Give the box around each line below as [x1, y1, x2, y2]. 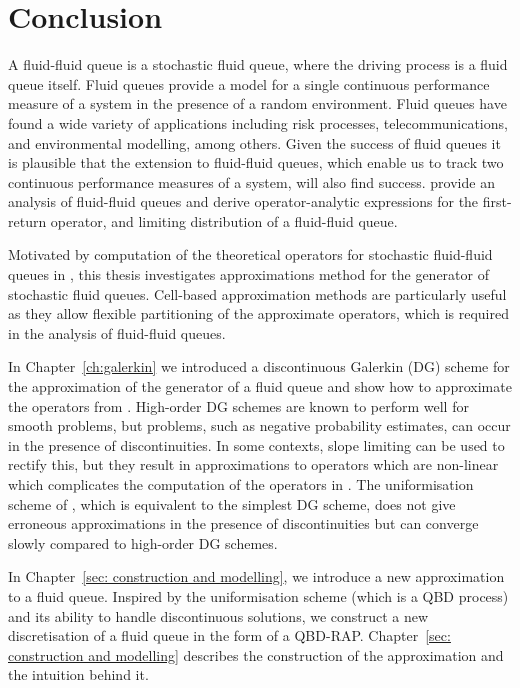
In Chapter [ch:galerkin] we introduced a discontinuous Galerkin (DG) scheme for [8, 356, 510, 377]
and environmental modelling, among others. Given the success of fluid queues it [8, 132, 501, 153]
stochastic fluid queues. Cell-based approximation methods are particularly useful [8, 283, 507, 304]
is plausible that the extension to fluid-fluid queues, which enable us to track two [8, 152, 504, 173]
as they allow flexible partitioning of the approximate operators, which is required [8, 303, 510, 324]
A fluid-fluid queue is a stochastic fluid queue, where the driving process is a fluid [8, 54, 508, 75]
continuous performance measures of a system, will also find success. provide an [8, 171, 495, 192]
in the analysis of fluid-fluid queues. [8, 322, 226, 343]
